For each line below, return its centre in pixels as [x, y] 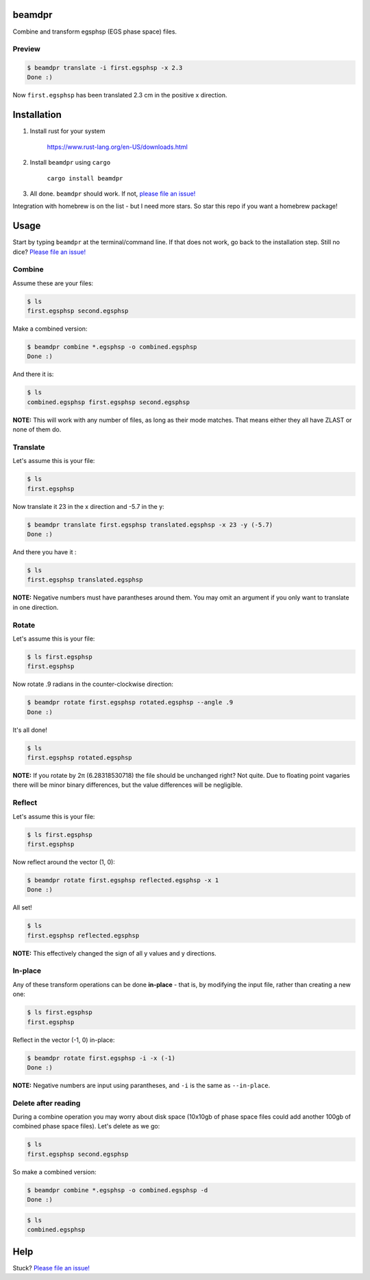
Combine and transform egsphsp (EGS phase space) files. [95, 32]
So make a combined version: [54, 1172]
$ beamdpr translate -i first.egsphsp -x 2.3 [105, 68]
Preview [26, 49]
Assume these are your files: [53, 283]
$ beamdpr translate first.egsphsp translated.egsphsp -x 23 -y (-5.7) [150, 524]
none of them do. [37, 429]
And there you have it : [45, 552]
